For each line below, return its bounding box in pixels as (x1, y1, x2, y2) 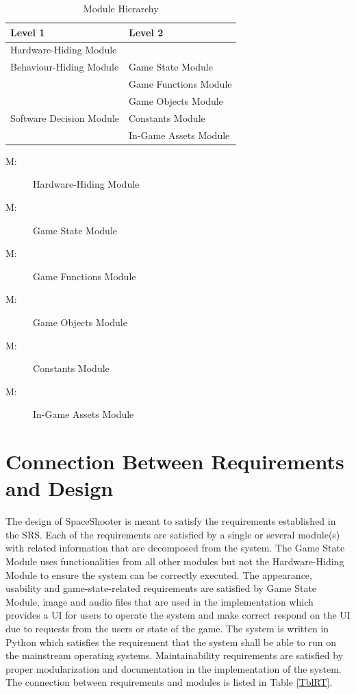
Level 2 (128, 25, 164, 39)
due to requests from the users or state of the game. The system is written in (5, 621, 329, 635)
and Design (5, 474, 114, 502)
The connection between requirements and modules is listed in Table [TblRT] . (5, 675, 333, 689)
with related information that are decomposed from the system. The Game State (5, 541, 345, 555)
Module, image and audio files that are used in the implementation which (5, 594, 314, 608)
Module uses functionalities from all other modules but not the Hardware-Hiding (5, 554, 344, 568)
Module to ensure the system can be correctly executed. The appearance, (5, 567, 312, 582)
